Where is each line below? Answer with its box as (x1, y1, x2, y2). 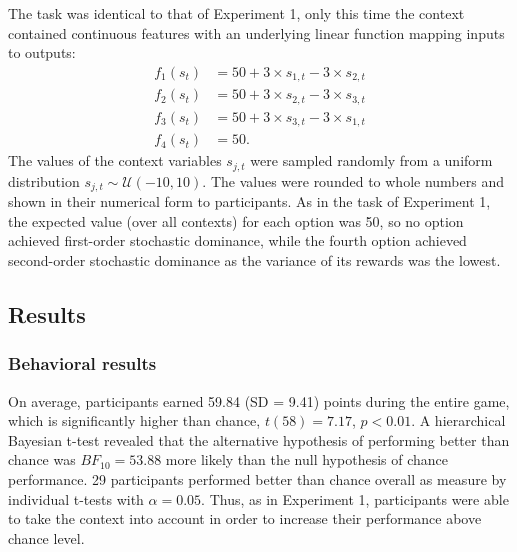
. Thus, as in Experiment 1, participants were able (201, 488, 509, 509)
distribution (8, 170, 80, 191)
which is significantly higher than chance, (8, 410, 261, 431)
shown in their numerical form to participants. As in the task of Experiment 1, (8, 191, 491, 212)
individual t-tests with (8, 488, 144, 509)
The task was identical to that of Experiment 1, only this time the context (8, 3, 465, 23)
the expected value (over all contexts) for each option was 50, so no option (8, 210, 464, 231)
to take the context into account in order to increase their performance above (8, 508, 482, 529)
